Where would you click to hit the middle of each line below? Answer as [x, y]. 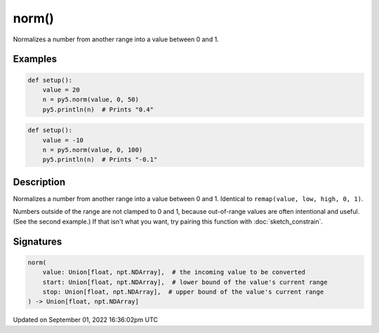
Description [39, 182]
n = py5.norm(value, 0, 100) [93, 150]
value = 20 [61, 90]
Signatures [38, 242]
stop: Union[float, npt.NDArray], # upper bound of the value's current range [183, 292]
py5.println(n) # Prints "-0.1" [100, 160]
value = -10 [63, 140]
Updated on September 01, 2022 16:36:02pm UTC [85, 320]
